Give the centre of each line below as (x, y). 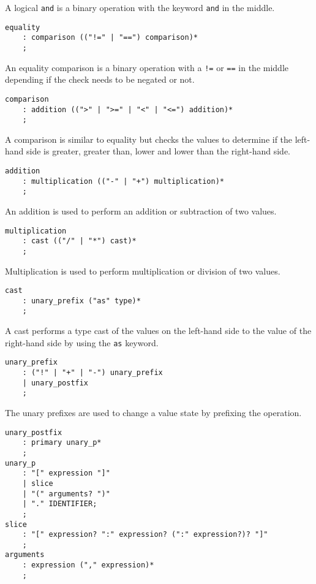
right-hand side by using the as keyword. (82, 342)
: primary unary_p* (62, 443)
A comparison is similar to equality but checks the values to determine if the (149, 139)
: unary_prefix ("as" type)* (81, 301)
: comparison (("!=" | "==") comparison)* (110, 38)
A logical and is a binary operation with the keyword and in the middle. (140, 7)
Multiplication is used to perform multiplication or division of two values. (143, 271)
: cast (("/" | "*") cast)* (79, 241)
